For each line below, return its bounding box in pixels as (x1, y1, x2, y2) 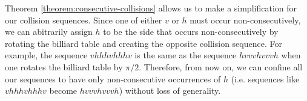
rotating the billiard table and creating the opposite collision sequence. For (5, 37, 282, 49)
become (49, 84, 78, 97)
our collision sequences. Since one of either (5, 13, 162, 26)
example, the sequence (5, 49, 88, 61)
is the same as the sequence (134, 49, 237, 61)
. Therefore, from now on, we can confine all (139, 60, 303, 73)
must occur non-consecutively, (190, 13, 301, 26)
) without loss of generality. (119, 84, 221, 97)
